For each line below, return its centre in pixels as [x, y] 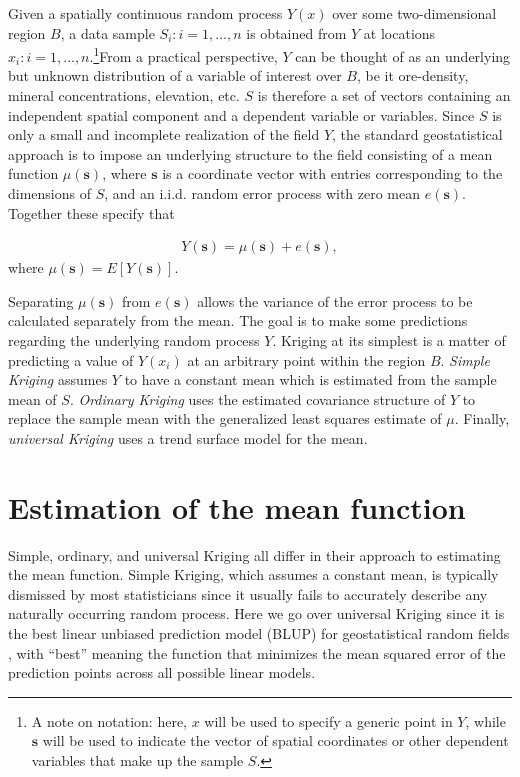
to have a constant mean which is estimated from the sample [310, 379]
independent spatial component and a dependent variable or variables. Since [241, 114]
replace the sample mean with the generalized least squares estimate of [225, 418]
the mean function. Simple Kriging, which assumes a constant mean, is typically [253, 574]
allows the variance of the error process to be [335, 300]
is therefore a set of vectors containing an [384, 95]
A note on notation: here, [109, 720]
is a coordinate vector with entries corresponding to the [332, 173]
